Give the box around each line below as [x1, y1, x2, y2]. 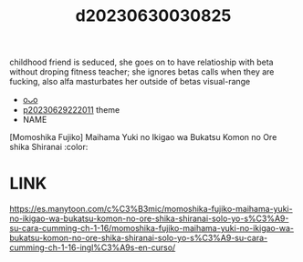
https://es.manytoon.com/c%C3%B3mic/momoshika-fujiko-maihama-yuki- [9, 204, 294, 215]
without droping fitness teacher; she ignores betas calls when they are [9, 66, 275, 77]
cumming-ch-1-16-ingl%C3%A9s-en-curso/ [9, 242, 176, 253]
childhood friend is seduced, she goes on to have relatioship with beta [9, 56, 274, 68]
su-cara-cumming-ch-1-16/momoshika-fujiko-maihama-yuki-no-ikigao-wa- [9, 223, 295, 234]
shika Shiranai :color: [9, 142, 89, 153]
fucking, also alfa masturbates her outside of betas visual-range [9, 76, 251, 87]
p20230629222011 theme [22, 105, 120, 116]
